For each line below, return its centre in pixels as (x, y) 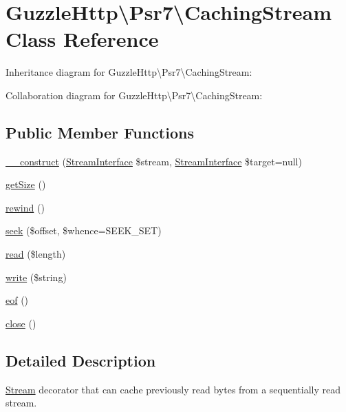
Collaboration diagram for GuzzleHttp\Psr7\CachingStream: (134, 95)
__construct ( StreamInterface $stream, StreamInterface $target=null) (154, 161)
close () (21, 323)
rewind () (25, 207)
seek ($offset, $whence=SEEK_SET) (84, 230)
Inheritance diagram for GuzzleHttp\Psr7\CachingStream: (129, 72)
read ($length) (36, 254)
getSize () (26, 184)
